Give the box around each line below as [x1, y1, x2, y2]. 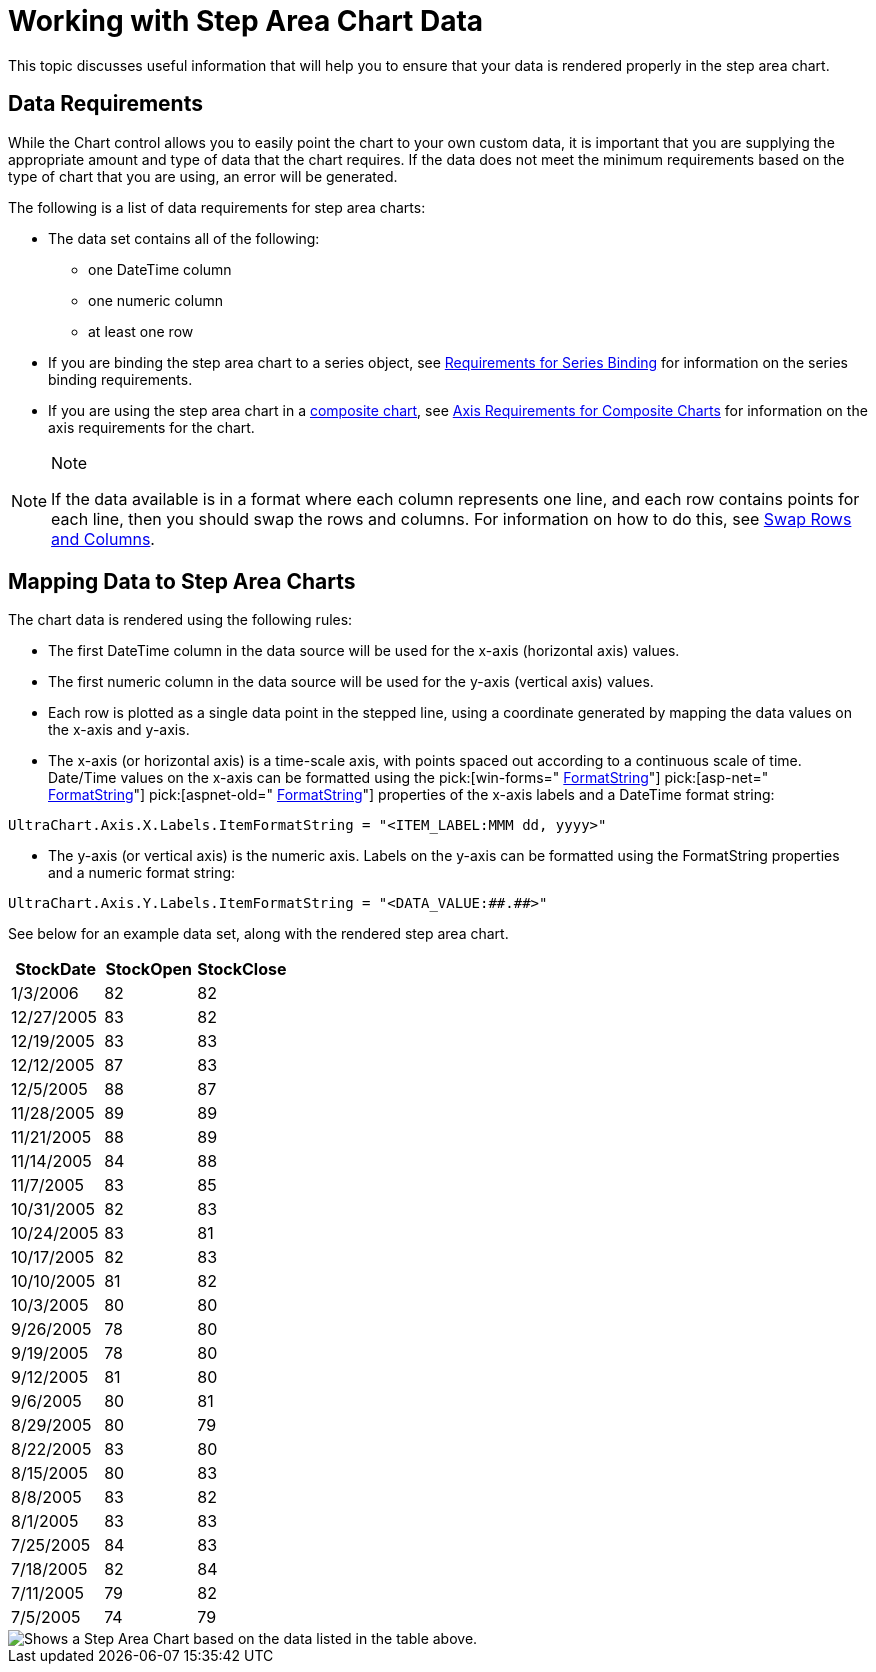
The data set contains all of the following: [48, 229, 320, 247]
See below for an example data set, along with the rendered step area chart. [8, 925, 509, 943]
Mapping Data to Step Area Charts [8, 569, 356, 595]
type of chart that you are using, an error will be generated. [8, 167, 398, 185]
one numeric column [88, 291, 224, 309]
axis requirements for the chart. [48, 418, 255, 436]
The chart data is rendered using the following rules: [8, 611, 353, 629]
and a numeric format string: [48, 864, 236, 882]
